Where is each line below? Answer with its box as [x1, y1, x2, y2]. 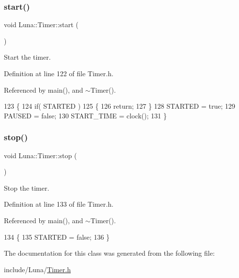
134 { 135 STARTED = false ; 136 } [4, 231, 110, 242]
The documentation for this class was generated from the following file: [4, 248, 215, 258]
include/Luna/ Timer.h [4, 264, 71, 274]
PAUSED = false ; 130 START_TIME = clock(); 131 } [4, 110, 167, 120]
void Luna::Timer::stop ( [4, 150, 77, 160]
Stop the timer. [4, 182, 49, 193]
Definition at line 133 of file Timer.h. [4, 199, 113, 209]
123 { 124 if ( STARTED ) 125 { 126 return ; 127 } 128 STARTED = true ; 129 [4, 101, 235, 111]
